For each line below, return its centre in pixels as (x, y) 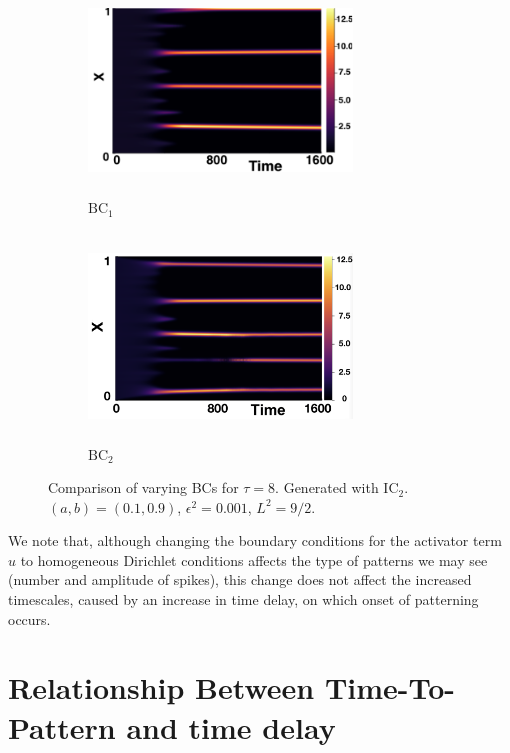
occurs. (29, 618)
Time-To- (390, 687)
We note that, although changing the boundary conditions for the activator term (255, 540)
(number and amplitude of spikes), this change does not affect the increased (240, 579)
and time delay (231, 726)
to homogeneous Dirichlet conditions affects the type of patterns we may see (254, 559)
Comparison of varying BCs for (143, 487)
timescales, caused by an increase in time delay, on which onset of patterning (243, 599)
